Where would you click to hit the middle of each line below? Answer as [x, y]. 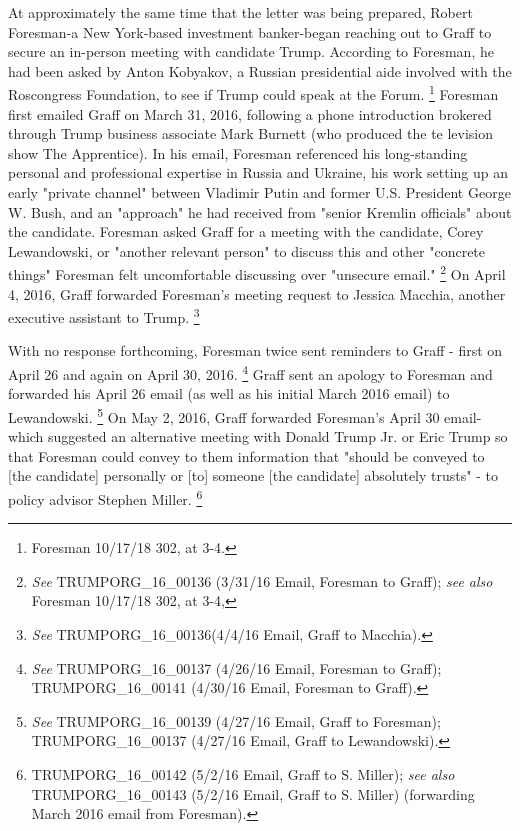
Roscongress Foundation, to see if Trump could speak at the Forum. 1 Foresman [253, 93]
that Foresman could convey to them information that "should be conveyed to [246, 455]
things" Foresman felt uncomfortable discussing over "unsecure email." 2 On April [257, 273]
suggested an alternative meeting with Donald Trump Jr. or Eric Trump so [278, 436]
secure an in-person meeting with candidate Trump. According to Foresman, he [251, 51]
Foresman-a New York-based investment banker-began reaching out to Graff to [250, 31]
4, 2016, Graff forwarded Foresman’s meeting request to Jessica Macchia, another [257, 293]
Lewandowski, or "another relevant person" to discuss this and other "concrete [247, 250]
